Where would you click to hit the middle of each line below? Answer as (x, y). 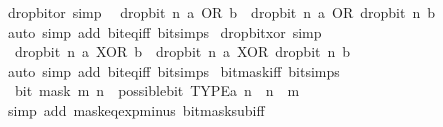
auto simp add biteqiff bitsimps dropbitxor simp (164, 31)
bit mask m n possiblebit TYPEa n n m (157, 90)
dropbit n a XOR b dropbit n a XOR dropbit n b (182, 51)
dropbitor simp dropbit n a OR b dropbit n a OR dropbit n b (221, 12)
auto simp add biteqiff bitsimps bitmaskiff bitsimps (173, 70)
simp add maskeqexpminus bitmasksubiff (136, 109)
